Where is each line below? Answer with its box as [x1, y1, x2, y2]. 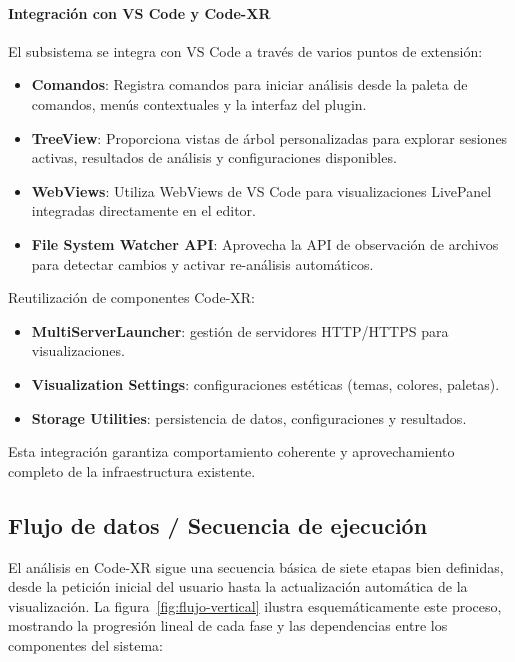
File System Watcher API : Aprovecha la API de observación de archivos [31, 233, 499, 254]
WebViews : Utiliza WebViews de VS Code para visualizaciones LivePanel [31, 180, 492, 201]
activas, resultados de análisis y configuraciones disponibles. [31, 147, 397, 168]
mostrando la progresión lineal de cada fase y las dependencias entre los [8, 615, 448, 636]
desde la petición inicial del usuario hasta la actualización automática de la [8, 576, 468, 597]
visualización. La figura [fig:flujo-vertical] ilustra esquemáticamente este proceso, [8, 595, 502, 616]
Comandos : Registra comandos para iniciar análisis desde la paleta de [31, 74, 468, 95]
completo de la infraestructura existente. [8, 460, 256, 481]
